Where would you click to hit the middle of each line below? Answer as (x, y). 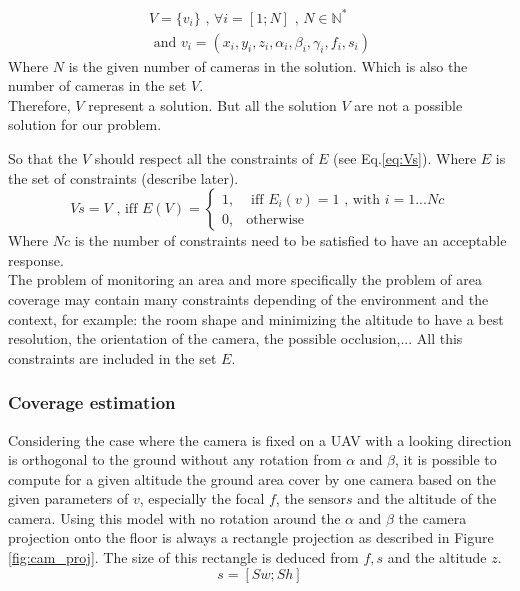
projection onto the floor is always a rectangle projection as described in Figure (251, 537)
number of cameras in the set (97, 85)
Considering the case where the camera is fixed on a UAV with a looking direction (260, 439)
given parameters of (68, 498)
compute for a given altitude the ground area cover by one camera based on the (252, 478)
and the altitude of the (427, 498)
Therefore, (39, 104)
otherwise (275, 219)
